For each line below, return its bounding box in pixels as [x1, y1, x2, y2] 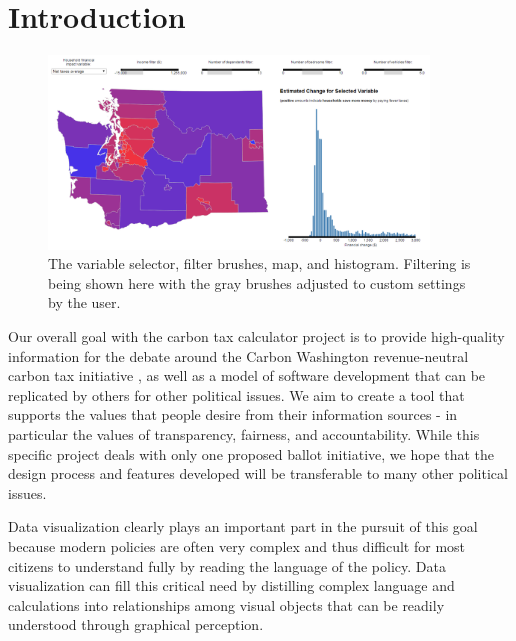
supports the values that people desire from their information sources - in [8, 404, 458, 425]
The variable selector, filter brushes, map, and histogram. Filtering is [48, 253, 471, 274]
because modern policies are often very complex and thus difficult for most [8, 535, 466, 556]
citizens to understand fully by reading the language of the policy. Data [8, 555, 446, 576]
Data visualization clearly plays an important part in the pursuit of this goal [8, 516, 478, 537]
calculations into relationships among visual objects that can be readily [8, 594, 445, 615]
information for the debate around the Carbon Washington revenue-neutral [8, 345, 469, 366]
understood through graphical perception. [8, 614, 264, 635]
